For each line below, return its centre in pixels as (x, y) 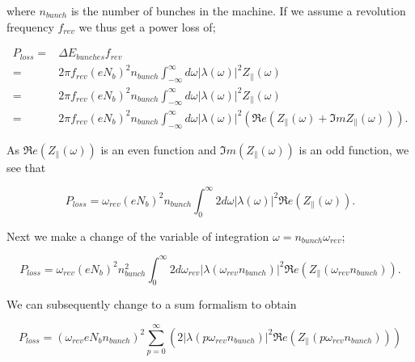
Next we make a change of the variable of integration (138, 236)
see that (26, 167)
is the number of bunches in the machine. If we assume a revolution (238, 11)
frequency (30, 26)
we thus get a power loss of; (147, 26)
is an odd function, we (354, 149)
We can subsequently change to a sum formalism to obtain (152, 304)
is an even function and (159, 149)
